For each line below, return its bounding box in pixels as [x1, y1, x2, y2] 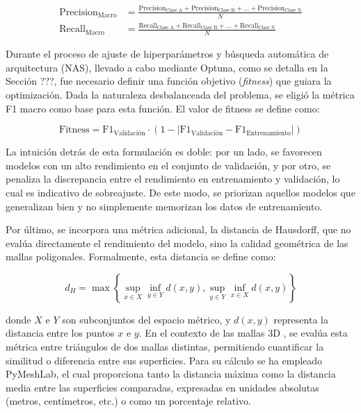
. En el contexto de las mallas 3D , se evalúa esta [138, 326, 348, 340]
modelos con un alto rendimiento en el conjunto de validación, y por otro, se [6, 158, 331, 172]
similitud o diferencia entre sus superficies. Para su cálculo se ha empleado [6, 353, 323, 367]
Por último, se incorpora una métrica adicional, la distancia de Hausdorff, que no [6, 222, 351, 237]
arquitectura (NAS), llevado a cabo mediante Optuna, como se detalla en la [6, 60, 328, 74]
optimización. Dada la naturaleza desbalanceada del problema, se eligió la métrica [6, 87, 355, 101]
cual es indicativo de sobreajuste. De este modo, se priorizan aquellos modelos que [6, 185, 355, 199]
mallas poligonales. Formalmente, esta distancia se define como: [6, 249, 276, 264]
